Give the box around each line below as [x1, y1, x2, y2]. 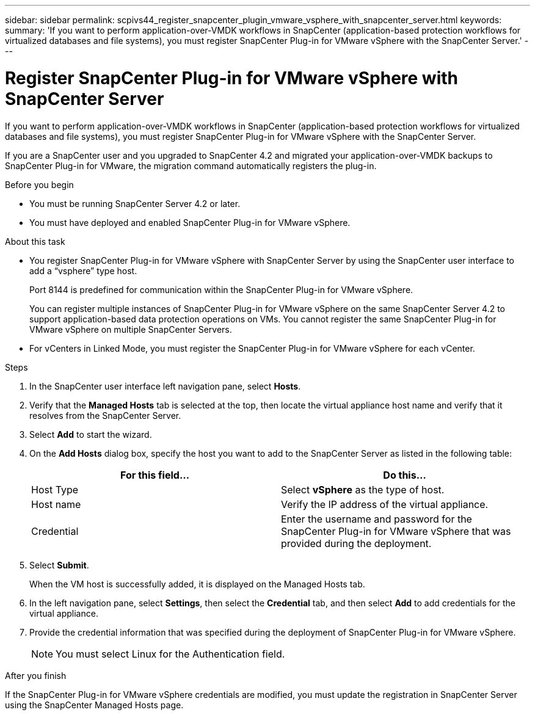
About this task [5, 236, 65, 247]
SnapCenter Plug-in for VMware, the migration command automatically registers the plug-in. [5, 160, 377, 171]
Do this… [383, 468, 426, 481]
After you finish [5, 670, 67, 681]
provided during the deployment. [281, 537, 432, 550]
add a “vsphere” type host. [29, 265, 137, 276]
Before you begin [5, 179, 74, 190]
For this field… [120, 468, 189, 481]
